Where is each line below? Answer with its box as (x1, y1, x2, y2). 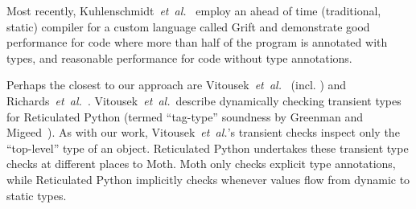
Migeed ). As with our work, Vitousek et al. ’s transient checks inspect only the (6, 124, 400, 141)
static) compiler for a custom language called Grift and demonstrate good (6, 18, 370, 35)
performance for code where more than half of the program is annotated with (6, 34, 388, 51)
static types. (6, 186, 67, 203)
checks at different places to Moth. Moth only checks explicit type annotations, (6, 155, 396, 172)
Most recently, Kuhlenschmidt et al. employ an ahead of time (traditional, (6, 2, 381, 18)
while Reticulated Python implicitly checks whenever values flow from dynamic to (6, 170, 410, 187)
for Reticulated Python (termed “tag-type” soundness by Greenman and (6, 108, 364, 125)
